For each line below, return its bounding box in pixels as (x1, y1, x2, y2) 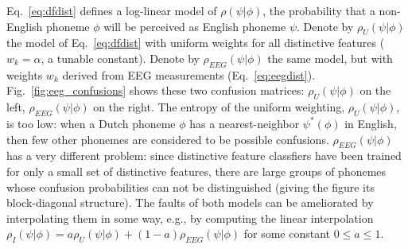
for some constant (243, 225, 330, 242)
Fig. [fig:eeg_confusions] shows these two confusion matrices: (6, 82, 305, 99)
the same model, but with (267, 49, 393, 66)
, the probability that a (262, 2, 375, 18)
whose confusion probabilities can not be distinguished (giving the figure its (6, 178, 375, 195)
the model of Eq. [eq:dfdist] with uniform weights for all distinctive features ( (6, 34, 385, 51)
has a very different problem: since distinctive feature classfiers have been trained (6, 147, 402, 164)
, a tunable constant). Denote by (41, 49, 200, 66)
